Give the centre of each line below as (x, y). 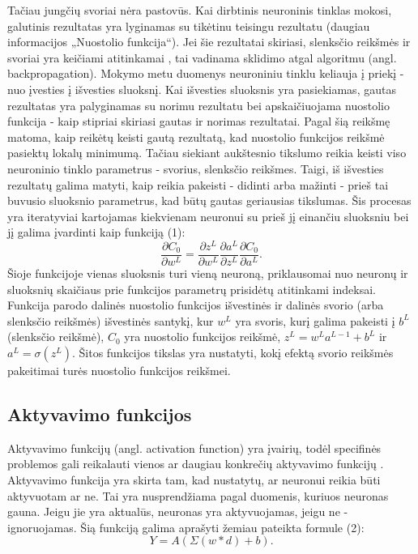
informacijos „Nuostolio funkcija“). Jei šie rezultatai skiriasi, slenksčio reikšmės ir (209, 42)
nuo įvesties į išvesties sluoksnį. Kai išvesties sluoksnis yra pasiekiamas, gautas (202, 89)
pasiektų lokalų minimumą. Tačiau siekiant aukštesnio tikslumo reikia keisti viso (207, 153)
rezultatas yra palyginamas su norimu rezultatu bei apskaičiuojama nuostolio (198, 105)
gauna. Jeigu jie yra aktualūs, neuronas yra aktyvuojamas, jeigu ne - (178, 511)
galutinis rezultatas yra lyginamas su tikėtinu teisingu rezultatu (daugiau (189, 26)
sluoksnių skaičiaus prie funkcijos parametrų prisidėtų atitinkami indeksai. (192, 289)
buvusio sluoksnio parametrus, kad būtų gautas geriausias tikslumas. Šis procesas (209, 200)
